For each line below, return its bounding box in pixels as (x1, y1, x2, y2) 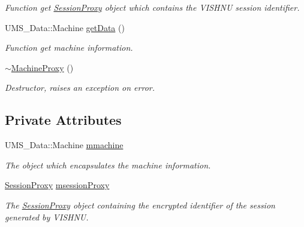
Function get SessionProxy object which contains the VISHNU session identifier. (5, 1, 300, 13)
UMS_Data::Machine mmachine (5, 139, 124, 151)
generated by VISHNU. (5, 210, 89, 223)
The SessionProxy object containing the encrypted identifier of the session (5, 198, 275, 211)
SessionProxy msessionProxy (5, 179, 110, 191)
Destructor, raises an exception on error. (5, 81, 155, 94)
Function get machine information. (5, 41, 133, 54)
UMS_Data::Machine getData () (5, 21, 125, 33)
